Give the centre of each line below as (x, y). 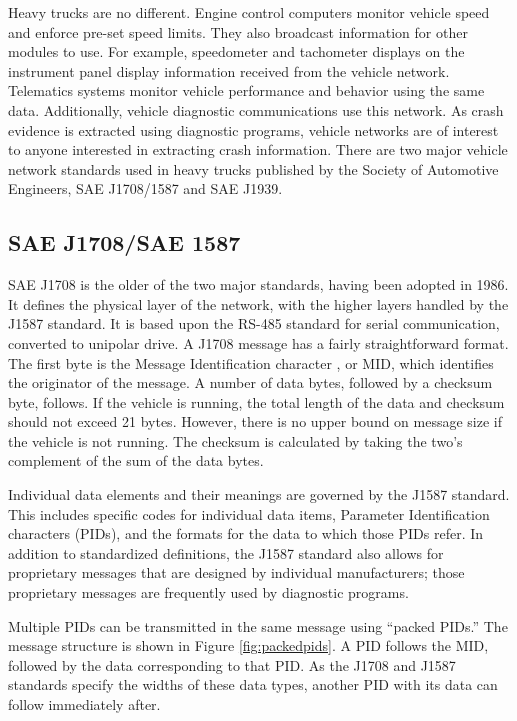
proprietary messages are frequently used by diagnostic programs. (208, 592)
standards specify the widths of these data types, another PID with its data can (253, 684)
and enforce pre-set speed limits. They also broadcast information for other (238, 31)
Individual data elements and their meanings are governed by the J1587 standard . (259, 494)
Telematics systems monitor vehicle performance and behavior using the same (246, 90)
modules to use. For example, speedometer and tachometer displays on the (236, 51)
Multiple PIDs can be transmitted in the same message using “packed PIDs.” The (258, 625)
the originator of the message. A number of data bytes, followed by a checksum (250, 382)
